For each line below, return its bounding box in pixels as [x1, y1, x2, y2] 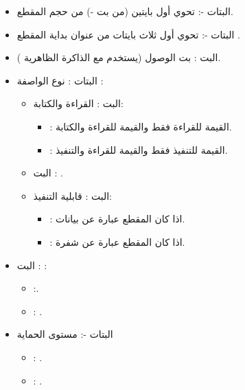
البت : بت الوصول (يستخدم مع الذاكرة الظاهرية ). [16, 50, 221, 65]
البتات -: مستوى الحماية [16, 327, 113, 341]
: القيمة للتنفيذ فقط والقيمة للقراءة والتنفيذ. [49, 142, 228, 157]
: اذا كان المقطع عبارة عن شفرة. [49, 234, 185, 249]
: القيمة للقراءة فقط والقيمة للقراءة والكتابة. [49, 119, 232, 133]
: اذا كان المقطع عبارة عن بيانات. [49, 211, 185, 226]
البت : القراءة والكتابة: [33, 96, 124, 111]
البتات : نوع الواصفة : [16, 73, 104, 87]
